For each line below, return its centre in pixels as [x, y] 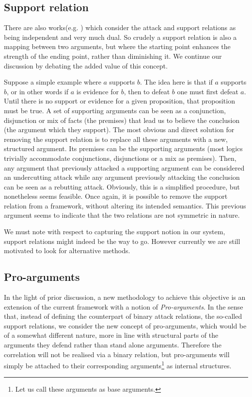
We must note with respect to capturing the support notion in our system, [115, 232]
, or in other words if [38, 91]
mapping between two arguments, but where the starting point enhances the [117, 46]
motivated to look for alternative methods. [67, 250]
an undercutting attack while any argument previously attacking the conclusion [122, 177]
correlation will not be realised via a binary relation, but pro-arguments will [117, 354]
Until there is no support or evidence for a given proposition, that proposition [119, 101]
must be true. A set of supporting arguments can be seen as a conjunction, [115, 110]
